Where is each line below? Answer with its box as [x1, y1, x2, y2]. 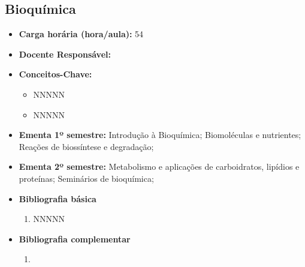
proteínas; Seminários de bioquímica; [19, 172, 154, 184]
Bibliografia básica [19, 192, 96, 205]
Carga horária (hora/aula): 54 [19, 28, 144, 40]
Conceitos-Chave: [19, 68, 92, 80]
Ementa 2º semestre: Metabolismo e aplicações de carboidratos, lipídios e [19, 160, 300, 173]
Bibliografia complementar [19, 232, 131, 245]
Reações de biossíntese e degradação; [19, 140, 154, 152]
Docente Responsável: [19, 47, 111, 60]
